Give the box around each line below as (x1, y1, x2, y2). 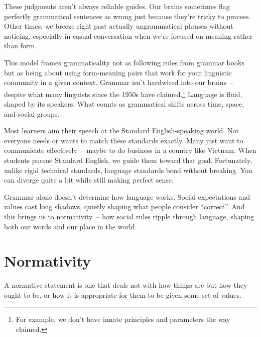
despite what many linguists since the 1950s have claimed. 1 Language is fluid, (4, 87, 242, 99)
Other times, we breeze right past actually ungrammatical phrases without (4, 21, 233, 31)
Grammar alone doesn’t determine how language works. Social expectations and (4, 191, 250, 202)
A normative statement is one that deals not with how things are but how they (4, 280, 247, 290)
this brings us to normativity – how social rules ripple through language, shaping (4, 211, 254, 221)
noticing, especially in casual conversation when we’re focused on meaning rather (4, 30, 253, 41)
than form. (4, 40, 37, 51)
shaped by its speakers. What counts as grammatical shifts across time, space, (4, 99, 244, 109)
